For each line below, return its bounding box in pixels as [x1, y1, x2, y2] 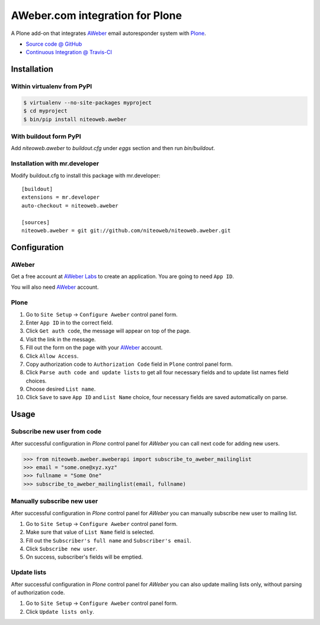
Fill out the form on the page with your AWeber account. [25, 344, 163, 351]
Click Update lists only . [25, 608, 94, 615]
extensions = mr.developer [21, 194, 100, 201]
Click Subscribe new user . [25, 546, 98, 553]
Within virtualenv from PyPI [11, 82, 92, 91]
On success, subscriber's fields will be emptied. [25, 553, 143, 560]
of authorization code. [11, 589, 65, 596]
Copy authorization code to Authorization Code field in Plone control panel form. [25, 361, 233, 368]
